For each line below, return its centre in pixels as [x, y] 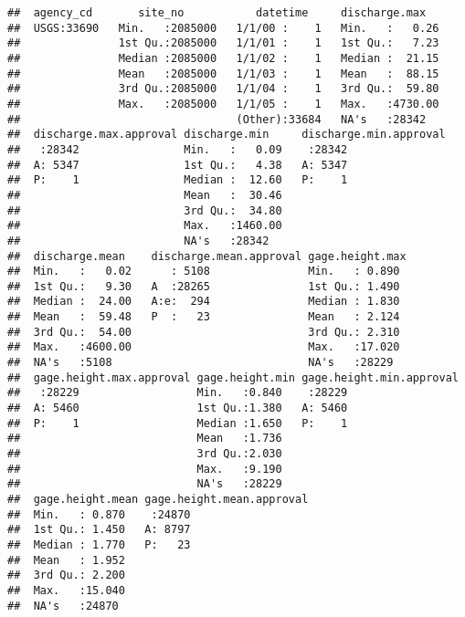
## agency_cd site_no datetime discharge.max [217, 13]
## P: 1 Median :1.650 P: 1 [178, 423]
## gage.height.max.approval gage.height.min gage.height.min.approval [233, 377]
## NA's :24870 [63, 606]
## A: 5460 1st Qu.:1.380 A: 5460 [178, 408]
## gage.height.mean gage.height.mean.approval [158, 499]
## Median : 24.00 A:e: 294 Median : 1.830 [204, 302]
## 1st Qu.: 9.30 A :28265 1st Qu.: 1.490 [204, 286]
